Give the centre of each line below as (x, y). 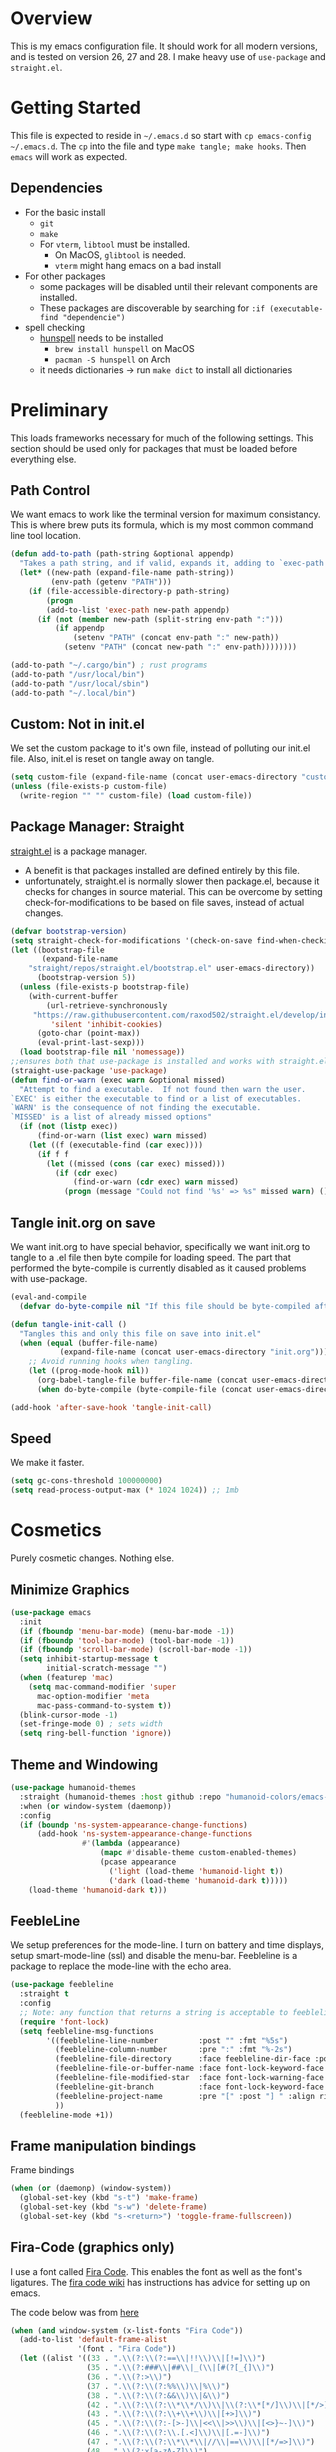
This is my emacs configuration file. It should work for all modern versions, (164, 46)
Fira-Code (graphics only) (92, 2247)
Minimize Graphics (70, 1589)
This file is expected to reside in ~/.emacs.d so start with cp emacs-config (161, 135)
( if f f (53, 1154)
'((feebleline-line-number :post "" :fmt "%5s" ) (167, 2040)
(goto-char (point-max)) (88, 1033)
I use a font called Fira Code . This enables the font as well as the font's (156, 2271)
